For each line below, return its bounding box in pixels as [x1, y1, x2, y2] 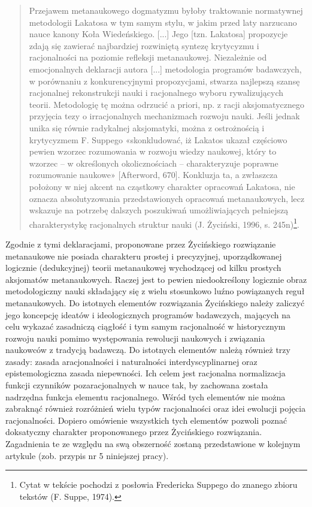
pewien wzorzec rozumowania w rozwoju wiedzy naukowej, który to [29, 145, 277, 158]
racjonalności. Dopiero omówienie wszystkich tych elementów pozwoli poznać [5, 414, 287, 426]
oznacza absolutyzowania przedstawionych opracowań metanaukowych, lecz [29, 192, 305, 204]
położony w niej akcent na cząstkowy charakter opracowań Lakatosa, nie [29, 180, 295, 192]
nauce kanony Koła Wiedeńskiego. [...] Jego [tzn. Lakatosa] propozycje [29, 28, 288, 40]
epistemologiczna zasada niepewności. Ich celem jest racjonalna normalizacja [5, 367, 286, 379]
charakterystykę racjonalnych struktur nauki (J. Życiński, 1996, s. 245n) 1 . [29, 216, 299, 230]
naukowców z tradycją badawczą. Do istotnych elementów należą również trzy [5, 343, 290, 356]
